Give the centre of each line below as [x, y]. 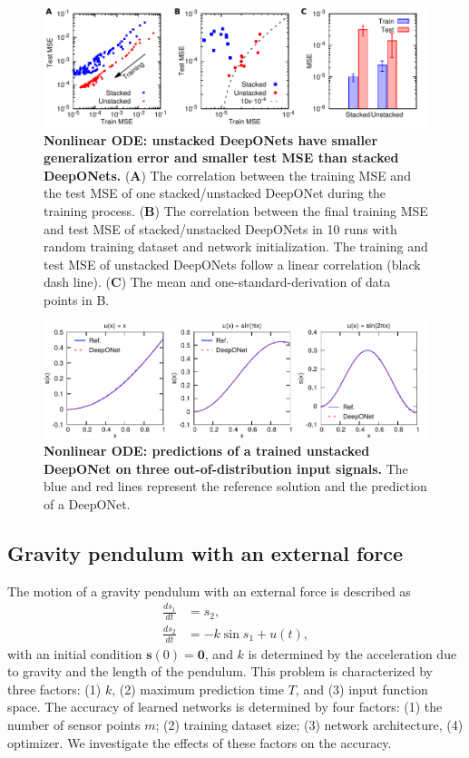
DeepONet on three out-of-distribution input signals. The [226, 468]
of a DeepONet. [87, 504]
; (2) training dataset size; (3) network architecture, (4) [309, 724]
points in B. [77, 299]
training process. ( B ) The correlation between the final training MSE [236, 211]
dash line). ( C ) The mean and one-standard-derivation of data [217, 282]
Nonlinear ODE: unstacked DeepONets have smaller [211, 139]
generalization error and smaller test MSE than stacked [221, 158]
